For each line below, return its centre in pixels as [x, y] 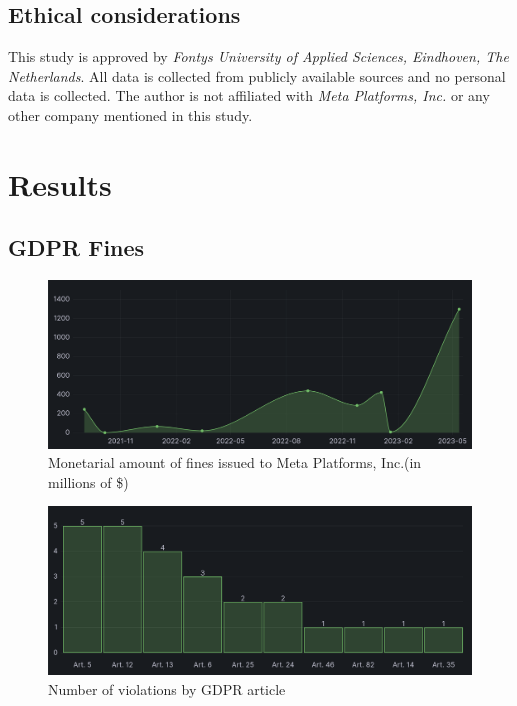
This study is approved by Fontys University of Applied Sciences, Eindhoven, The [258, 56]
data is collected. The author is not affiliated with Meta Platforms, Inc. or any [249, 95]
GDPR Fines [76, 247]
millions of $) [88, 481]
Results [60, 183]
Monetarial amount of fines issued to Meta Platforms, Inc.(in [235, 462]
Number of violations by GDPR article [167, 688]
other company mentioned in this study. [130, 114]
